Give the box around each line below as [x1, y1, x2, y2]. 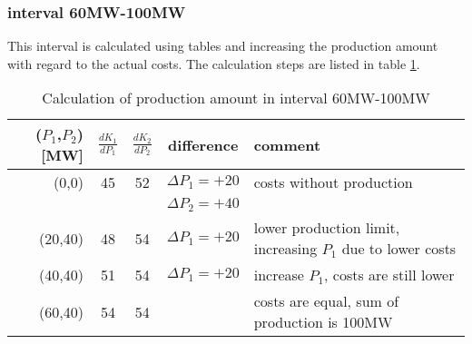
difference [168, 133, 239, 155]
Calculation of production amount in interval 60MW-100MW [42, 87, 430, 109]
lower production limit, [253, 217, 400, 239]
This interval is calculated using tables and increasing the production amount [7, 36, 438, 55]
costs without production [253, 172, 413, 193]
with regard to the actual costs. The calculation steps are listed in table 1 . [7, 54, 420, 73]
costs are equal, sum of [253, 290, 399, 312]
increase [253, 264, 304, 286]
